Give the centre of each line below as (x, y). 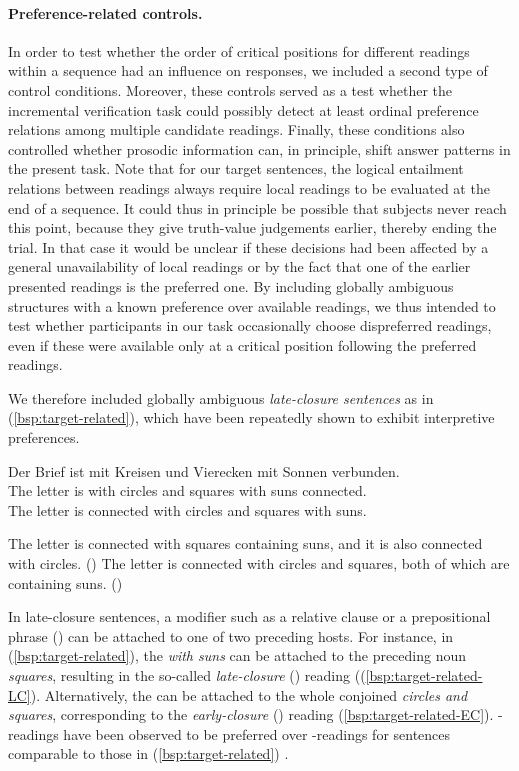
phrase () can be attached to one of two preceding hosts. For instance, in (231, 635)
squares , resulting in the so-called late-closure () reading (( (187, 675)
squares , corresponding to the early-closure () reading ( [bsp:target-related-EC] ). (251, 714)
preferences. (44, 437)
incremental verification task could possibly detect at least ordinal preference (243, 109)
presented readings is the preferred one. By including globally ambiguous (231, 285)
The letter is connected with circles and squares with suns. (187, 509)
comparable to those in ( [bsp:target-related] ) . (148, 753)
